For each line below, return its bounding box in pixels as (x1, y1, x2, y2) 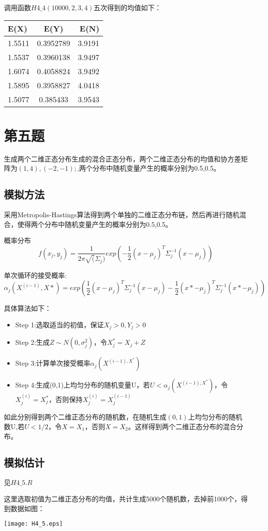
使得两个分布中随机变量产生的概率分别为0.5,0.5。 (17, 219, 172, 229)
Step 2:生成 (15, 337, 50, 347)
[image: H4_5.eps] (4, 520, 63, 528)
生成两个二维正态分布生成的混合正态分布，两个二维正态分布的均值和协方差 (4, 153, 241, 163)
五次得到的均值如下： (93, 2, 162, 12)
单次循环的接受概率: (4, 270, 67, 280)
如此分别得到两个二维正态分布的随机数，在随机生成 (4, 412, 166, 422)
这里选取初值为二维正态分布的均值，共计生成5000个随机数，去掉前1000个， (4, 494, 241, 504)
